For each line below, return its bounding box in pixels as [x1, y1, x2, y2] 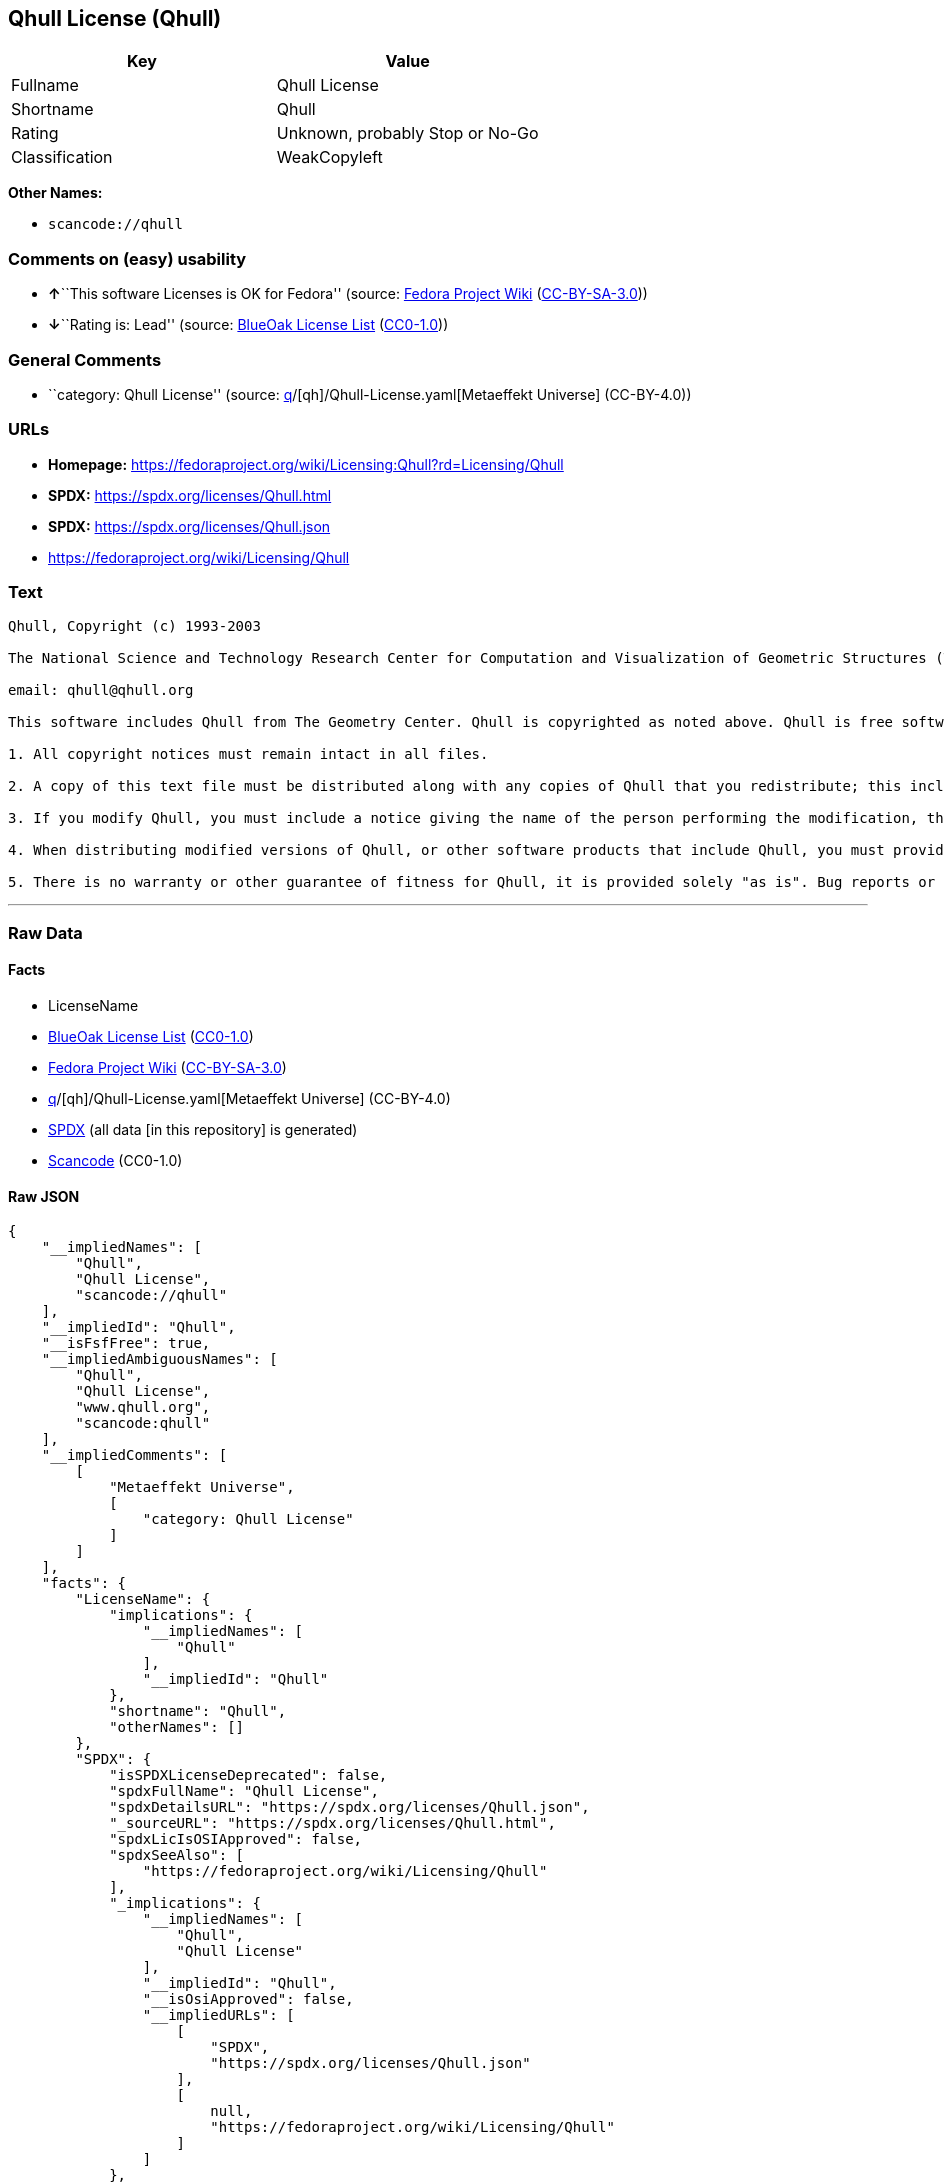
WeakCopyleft [276, 147, 383, 168]
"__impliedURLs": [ [142, 2007, 295, 2024]
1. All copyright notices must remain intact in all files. [8, 746, 489, 763]
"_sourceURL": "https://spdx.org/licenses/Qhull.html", [109, 1815, 556, 1832]
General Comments [8, 349, 162, 370]
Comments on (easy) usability [8, 248, 247, 269]
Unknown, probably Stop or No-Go [276, 123, 539, 144]
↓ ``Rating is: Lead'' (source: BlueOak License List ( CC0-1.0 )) [48, 316, 449, 334]
